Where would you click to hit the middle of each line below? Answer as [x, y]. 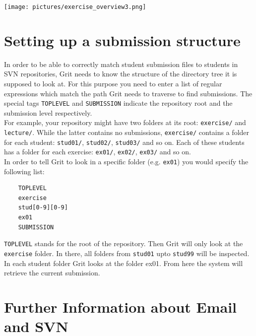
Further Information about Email [121, 306]
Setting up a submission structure [122, 40]
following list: [24, 171]
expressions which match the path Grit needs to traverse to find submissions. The [128, 93]
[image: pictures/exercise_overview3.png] [75, 7]
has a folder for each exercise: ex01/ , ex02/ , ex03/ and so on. [97, 152]
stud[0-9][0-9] [43, 208]
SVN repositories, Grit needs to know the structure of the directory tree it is [121, 74]
